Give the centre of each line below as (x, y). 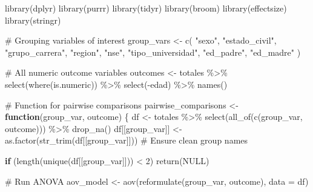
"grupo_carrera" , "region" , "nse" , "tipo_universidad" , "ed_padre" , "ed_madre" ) (153, 52)
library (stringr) (33, 20)
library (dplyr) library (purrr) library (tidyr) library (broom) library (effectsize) (146, 8)
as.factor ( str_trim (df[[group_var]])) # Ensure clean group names (127, 140)
